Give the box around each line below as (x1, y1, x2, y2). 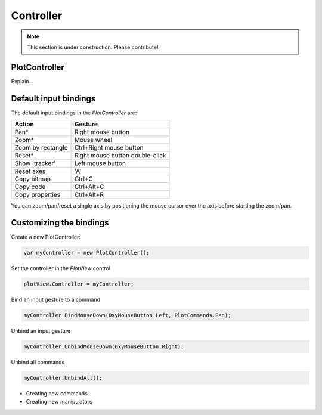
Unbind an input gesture (11, 327, 71, 334)
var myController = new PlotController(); (23, 249, 150, 256)
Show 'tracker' (14, 159, 56, 168)
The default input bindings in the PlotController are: (11, 109, 137, 116)
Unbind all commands (11, 358, 65, 366)
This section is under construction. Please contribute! (27, 44, 159, 51)
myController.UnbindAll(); (23, 374, 103, 381)
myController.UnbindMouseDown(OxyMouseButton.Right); (23, 343, 184, 350)
